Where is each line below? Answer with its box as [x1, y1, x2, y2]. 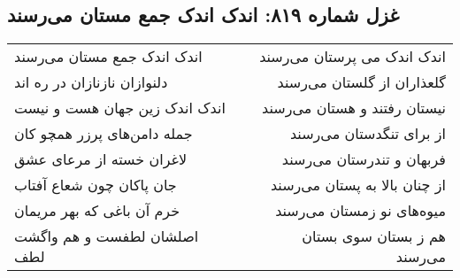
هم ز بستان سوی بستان [302, 226, 446, 247]
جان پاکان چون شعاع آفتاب [14, 174, 177, 196]
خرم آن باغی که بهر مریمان [14, 200, 180, 221]
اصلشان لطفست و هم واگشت [14, 226, 199, 247]
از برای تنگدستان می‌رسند [289, 123, 446, 144]
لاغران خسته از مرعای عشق [14, 149, 188, 170]
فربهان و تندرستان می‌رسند [281, 149, 446, 170]
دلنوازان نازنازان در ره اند [14, 72, 168, 93]
